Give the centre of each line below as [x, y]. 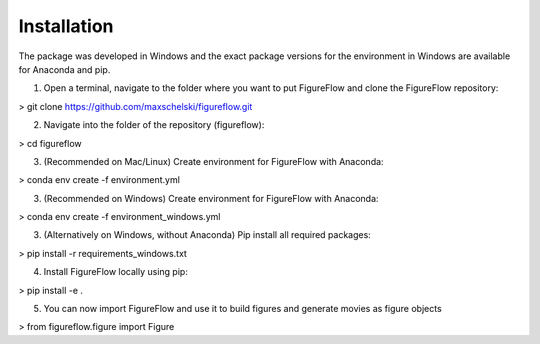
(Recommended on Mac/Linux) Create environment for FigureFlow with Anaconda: [213, 161]
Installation [66, 26]
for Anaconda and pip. [64, 69]
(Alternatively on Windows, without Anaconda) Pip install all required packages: [207, 235]
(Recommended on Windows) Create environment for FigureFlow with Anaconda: [211, 198]
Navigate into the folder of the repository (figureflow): [154, 125]
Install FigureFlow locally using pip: [116, 272]
